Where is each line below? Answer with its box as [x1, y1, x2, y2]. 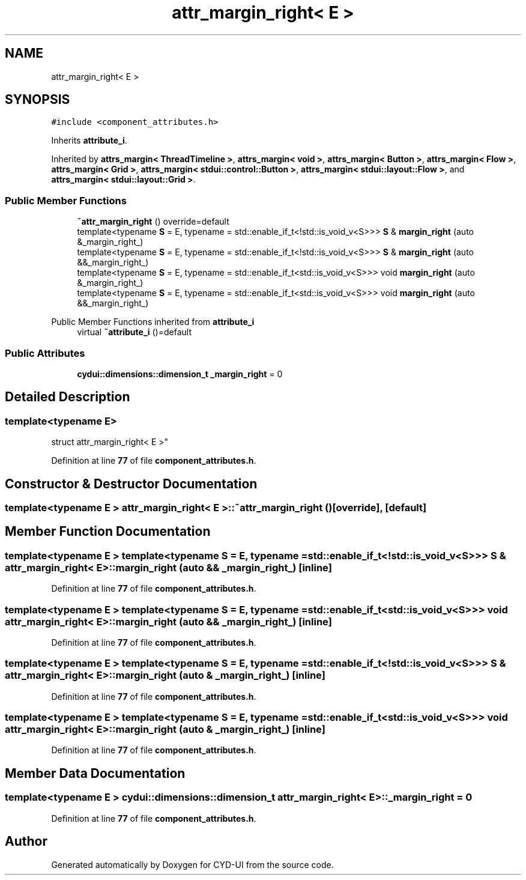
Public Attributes [5, 347, 85, 359]
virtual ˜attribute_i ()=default [77, 327, 192, 338]
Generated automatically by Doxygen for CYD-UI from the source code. [51, 859, 334, 870]
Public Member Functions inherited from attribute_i [51, 317, 255, 327]
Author [5, 834, 47, 849]
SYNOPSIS [5, 92, 70, 108]
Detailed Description [5, 389, 130, 405]
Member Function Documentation [5, 524, 211, 539]
